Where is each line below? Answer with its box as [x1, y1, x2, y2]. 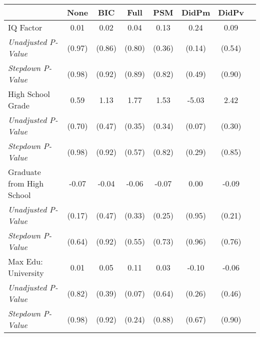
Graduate [8, 166, 41, 177]
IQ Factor [8, 21, 42, 33]
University [8, 267, 44, 278]
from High [8, 177, 44, 189]
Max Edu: [8, 255, 43, 267]
